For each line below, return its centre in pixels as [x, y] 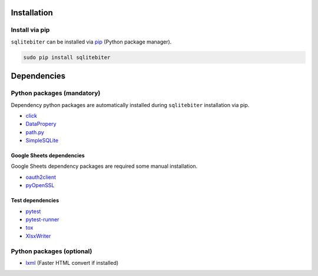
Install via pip [30, 30]
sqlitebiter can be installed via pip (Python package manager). [91, 42]
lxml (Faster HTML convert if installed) [72, 262]
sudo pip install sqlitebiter [67, 57]
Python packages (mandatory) [56, 93]
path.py [35, 132]
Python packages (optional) [52, 251]
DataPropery [41, 124]
